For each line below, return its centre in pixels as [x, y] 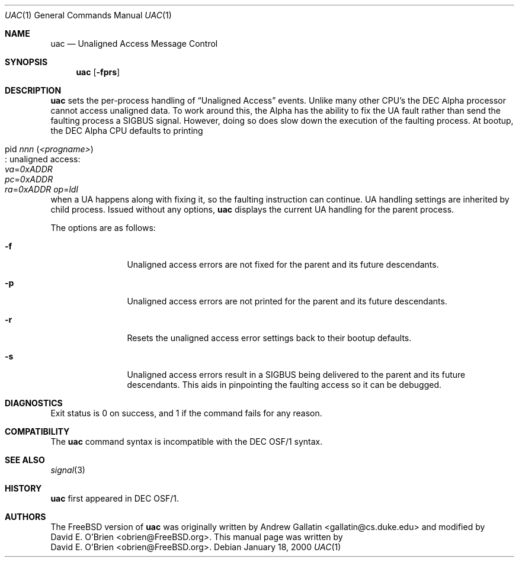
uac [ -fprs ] [98, 72]
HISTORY [23, 488]
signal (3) [68, 470]
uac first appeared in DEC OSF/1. [115, 498]
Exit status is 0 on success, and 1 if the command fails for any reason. [186, 413]
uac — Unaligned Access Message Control [134, 44]
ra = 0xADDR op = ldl [41, 189]
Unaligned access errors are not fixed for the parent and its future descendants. [283, 264]
